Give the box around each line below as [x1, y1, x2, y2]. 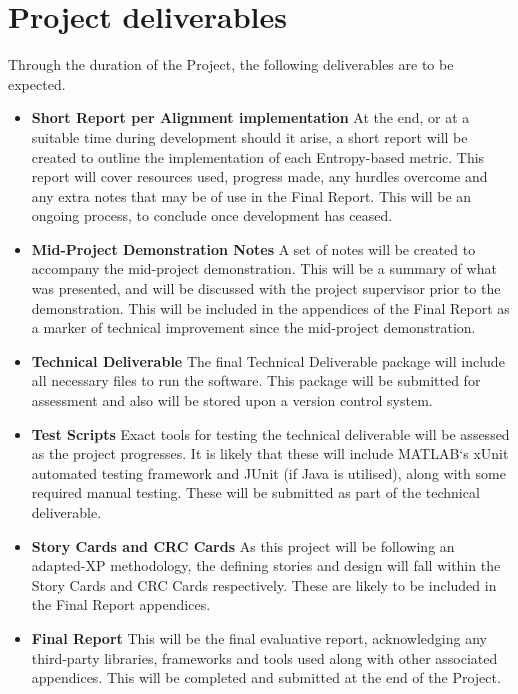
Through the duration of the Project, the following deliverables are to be [8, 54, 454, 75]
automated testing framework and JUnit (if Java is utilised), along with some [31, 462, 506, 483]
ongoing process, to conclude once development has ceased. [31, 205, 393, 226]
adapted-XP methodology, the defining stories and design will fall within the [31, 555, 501, 576]
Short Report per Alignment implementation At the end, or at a [31, 107, 470, 128]
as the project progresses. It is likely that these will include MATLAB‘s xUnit [31, 443, 509, 464]
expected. [8, 73, 66, 94]
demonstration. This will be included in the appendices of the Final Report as [31, 297, 510, 318]
